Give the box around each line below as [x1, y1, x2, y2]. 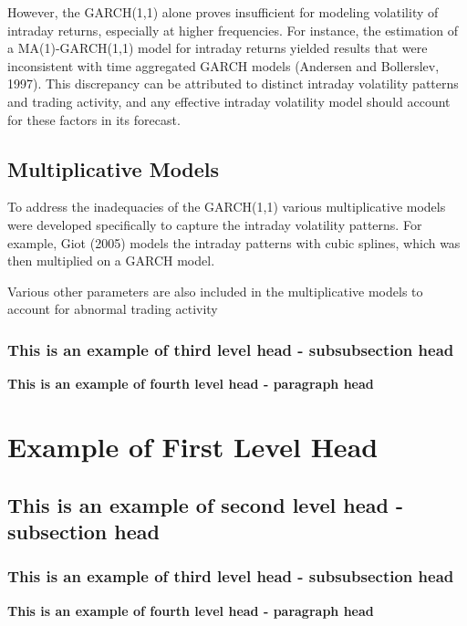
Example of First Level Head [7, 427, 379, 464]
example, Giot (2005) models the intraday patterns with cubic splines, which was [7, 233, 461, 252]
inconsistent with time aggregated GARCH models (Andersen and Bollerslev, [7, 56, 440, 75]
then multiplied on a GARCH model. [7, 251, 215, 270]
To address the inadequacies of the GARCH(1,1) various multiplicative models [7, 197, 446, 216]
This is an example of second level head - [7, 490, 404, 518]
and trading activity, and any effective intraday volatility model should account [7, 91, 451, 110]
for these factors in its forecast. [7, 110, 181, 129]
